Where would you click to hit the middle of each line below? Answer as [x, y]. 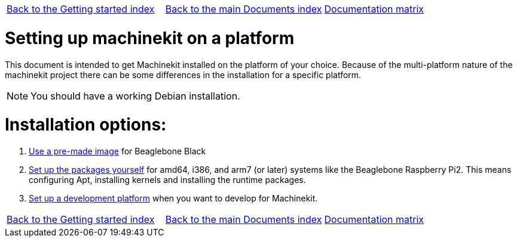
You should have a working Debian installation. [135, 96]
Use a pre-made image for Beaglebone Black [117, 151]
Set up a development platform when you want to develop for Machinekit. [173, 198]
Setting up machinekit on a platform [150, 38]
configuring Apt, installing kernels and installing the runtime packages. [167, 180]
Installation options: [86, 125]
